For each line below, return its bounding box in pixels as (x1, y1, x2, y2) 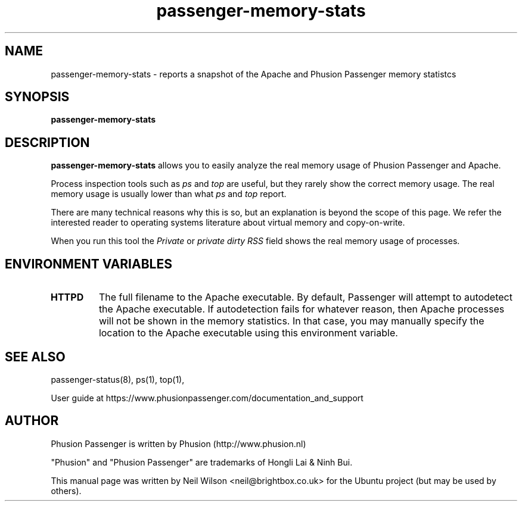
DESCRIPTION (5, 135, 90, 150)
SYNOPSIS (5, 89, 70, 105)
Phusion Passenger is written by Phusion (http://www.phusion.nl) (51, 438, 306, 449)
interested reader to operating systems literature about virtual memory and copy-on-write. (51, 217, 405, 228)
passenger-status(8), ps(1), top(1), (51, 374, 185, 385)
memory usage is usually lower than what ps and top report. (51, 189, 287, 199)
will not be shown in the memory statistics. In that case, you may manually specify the (98, 315, 484, 327)
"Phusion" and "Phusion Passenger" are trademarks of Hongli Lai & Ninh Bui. (51, 457, 353, 467)
